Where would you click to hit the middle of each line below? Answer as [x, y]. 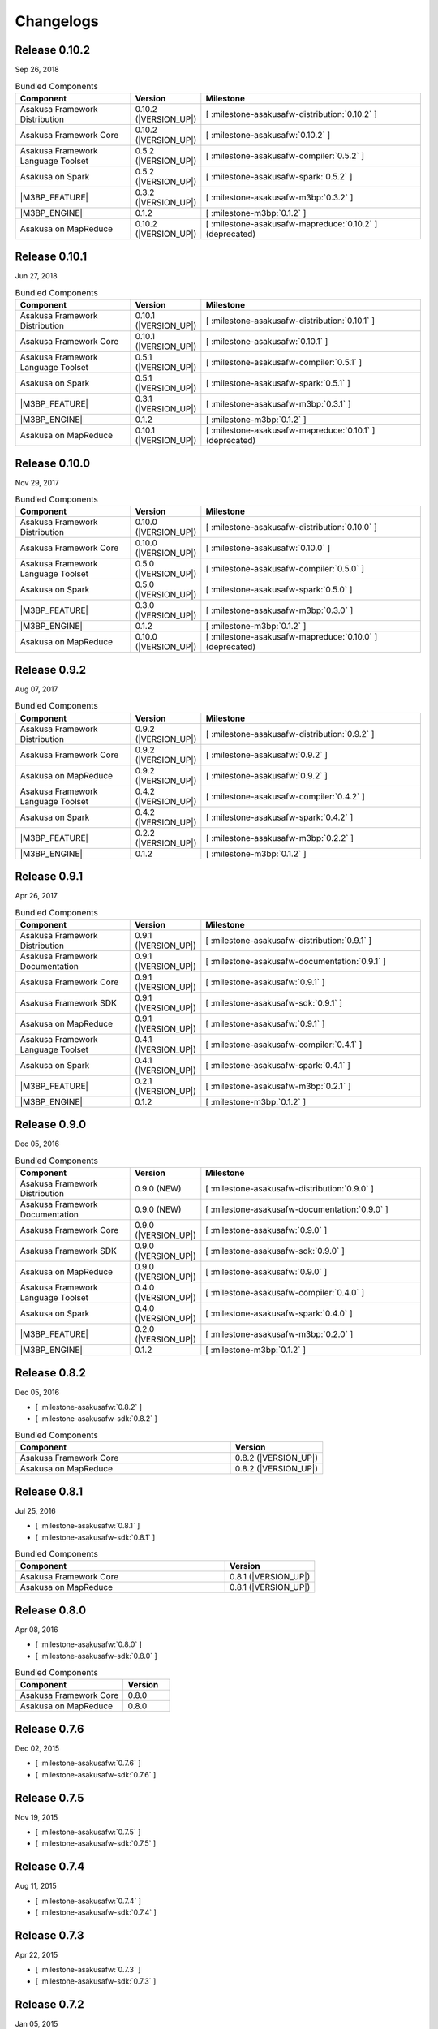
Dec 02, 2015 [37, 1748]
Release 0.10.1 [51, 257]
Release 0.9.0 [51, 1124]
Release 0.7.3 [49, 1935]
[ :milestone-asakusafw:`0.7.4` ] [88, 1901]
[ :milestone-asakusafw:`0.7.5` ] [88, 1832]
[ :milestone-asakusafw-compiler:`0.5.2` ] [285, 156]
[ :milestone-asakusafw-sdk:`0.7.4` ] [96, 1912]
